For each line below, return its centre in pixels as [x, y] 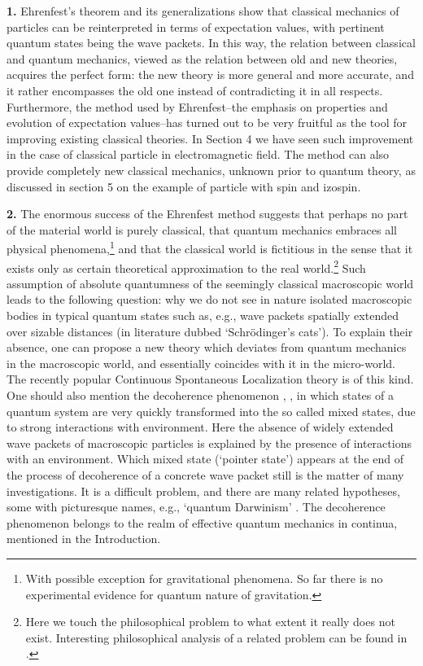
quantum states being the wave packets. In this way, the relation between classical [211, 43]
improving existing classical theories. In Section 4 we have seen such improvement [210, 138]
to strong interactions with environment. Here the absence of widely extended [200, 427]
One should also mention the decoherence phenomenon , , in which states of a [200, 394]
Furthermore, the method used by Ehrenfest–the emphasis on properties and [197, 106]
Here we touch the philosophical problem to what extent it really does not [210, 622]
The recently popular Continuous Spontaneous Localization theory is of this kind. [210, 379]
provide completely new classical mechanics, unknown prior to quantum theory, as [211, 170]
